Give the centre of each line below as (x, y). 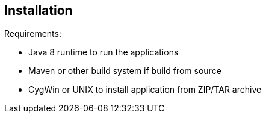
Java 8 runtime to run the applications (104, 52)
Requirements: (33, 34)
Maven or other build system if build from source (125, 71)
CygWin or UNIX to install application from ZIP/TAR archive (145, 90)
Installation (39, 11)
